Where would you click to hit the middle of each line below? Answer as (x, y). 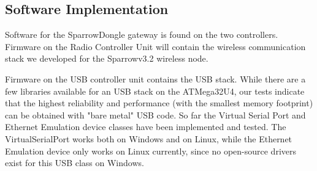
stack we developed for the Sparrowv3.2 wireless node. (107, 58)
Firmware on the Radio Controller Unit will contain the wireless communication (155, 46)
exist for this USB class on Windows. (74, 163)
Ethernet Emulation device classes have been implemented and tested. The (146, 127)
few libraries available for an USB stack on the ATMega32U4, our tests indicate (155, 91)
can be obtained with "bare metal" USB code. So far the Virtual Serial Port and (155, 115)
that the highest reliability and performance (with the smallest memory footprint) (159, 103)
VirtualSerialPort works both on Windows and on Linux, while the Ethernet (149, 138)
